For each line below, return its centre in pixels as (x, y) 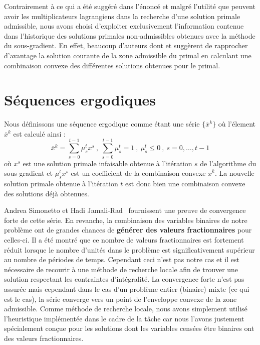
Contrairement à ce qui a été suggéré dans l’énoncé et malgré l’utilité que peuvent (130, 6)
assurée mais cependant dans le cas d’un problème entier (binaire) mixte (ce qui (127, 289)
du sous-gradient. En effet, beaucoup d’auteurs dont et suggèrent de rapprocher (126, 45)
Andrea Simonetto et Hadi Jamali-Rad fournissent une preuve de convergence (125, 210)
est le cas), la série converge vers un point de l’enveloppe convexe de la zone (120, 299)
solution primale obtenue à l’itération (61, 183)
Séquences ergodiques (80, 100)
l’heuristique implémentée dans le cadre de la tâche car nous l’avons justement (124, 318)
